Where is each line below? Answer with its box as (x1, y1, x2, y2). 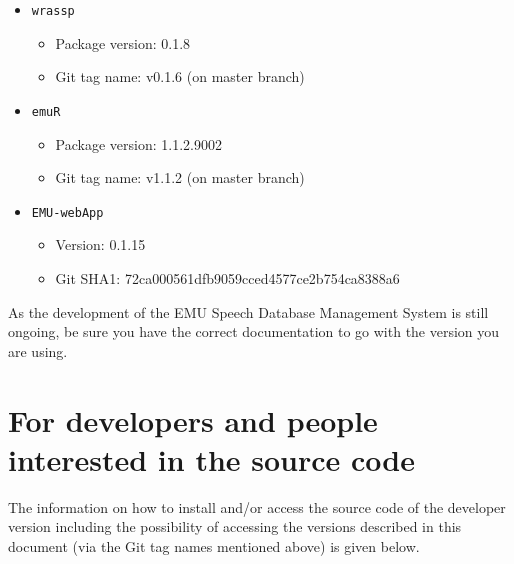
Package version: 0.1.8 (55, 32, 191, 53)
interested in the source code (8, 438, 415, 479)
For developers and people (8, 399, 378, 440)
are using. (8, 340, 68, 361)
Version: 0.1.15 (55, 234, 146, 255)
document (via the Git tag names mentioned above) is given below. (8, 535, 420, 556)
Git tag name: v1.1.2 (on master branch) (55, 167, 305, 188)
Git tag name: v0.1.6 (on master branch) (55, 66, 305, 87)
